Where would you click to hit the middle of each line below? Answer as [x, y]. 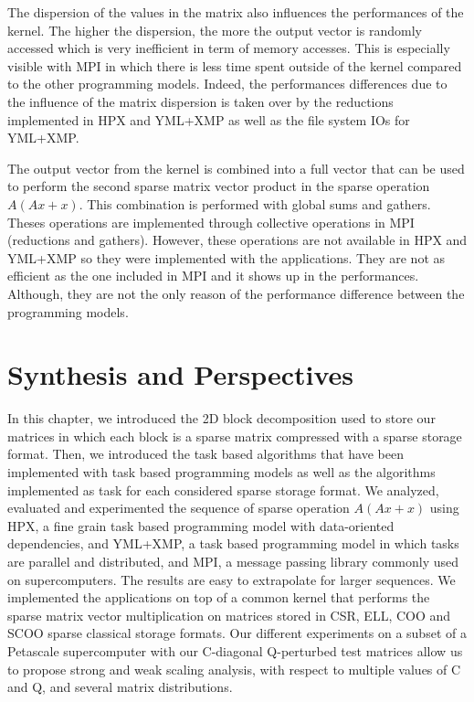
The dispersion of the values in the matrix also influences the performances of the [236, 12]
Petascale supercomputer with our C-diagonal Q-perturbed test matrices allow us [235, 650]
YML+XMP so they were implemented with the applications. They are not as [226, 257]
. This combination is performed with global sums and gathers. [255, 203]
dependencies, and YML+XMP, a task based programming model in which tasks [233, 543]
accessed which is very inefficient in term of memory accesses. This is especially [229, 48]
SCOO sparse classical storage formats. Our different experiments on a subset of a [237, 633]
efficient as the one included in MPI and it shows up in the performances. [213, 276]
